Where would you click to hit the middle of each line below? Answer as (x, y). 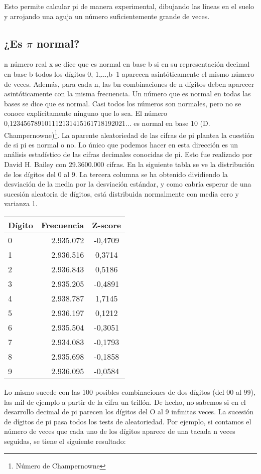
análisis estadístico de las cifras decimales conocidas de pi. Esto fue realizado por (128, 154)
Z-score (107, 225)
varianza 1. (21, 203)
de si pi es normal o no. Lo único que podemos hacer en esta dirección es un (121, 144)
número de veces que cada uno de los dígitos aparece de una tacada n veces (120, 431)
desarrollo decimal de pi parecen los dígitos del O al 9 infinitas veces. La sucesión (129, 412)
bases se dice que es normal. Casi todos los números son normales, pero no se (123, 103)
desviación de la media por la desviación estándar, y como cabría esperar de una (128, 184)
